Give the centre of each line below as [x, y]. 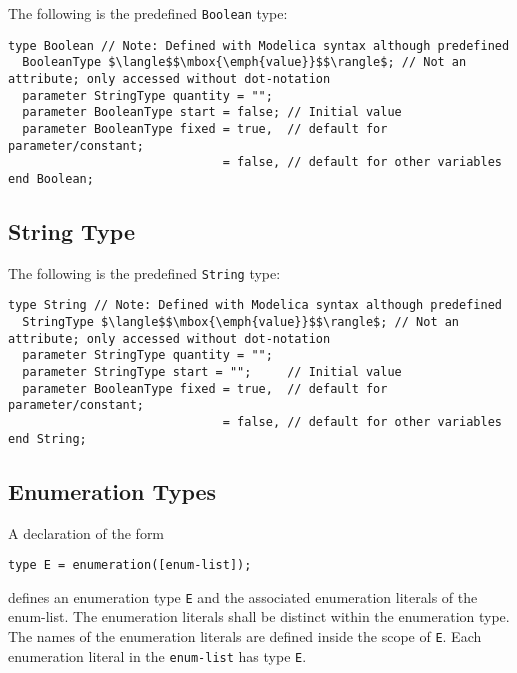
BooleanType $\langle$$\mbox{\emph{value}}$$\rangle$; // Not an [244, 62]
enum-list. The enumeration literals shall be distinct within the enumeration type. [259, 616]
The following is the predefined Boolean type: [148, 13]
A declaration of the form [86, 532]
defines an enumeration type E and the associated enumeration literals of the [243, 596]
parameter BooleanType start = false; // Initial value [212, 112]
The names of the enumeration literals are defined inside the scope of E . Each [245, 636]
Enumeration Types [112, 490]
